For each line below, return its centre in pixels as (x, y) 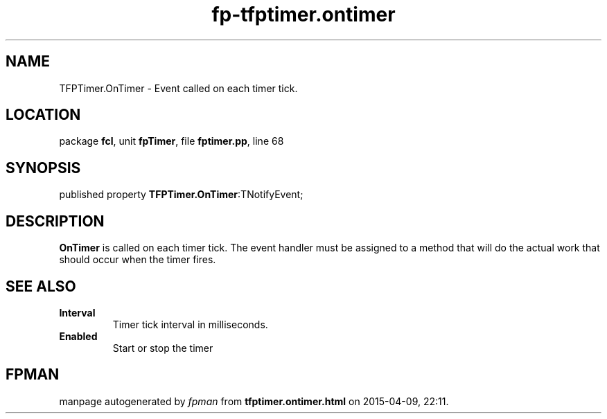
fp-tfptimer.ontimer (303, 15)
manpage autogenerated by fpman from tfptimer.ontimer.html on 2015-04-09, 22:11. (254, 401)
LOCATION (43, 115)
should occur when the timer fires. (138, 260)
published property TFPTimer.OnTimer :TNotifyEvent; (181, 195)
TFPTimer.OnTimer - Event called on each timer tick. (178, 88)
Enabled (78, 336)
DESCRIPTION (55, 221)
